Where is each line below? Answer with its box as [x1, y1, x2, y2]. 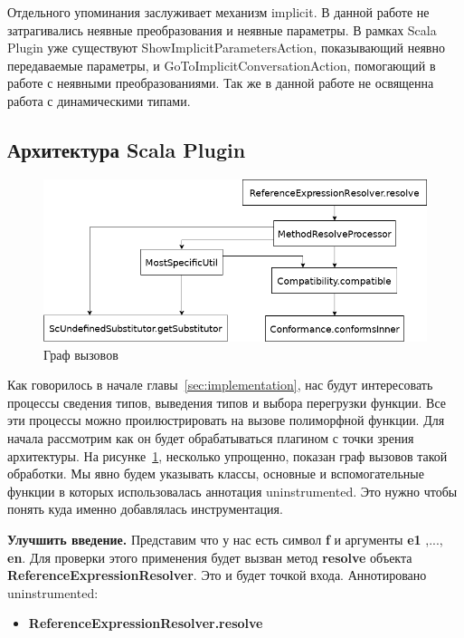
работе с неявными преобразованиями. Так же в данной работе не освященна [7, 73, 434, 92]
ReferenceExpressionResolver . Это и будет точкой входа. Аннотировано [7, 565, 427, 585]
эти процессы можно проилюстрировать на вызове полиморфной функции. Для [7, 411, 445, 430]
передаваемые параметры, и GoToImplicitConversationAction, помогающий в [7, 55, 436, 74]
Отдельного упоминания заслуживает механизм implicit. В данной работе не [7, 3, 430, 21]
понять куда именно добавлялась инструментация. [7, 499, 283, 518]
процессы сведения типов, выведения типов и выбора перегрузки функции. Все [7, 392, 446, 411]
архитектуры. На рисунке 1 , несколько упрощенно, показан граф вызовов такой [7, 446, 448, 465]
